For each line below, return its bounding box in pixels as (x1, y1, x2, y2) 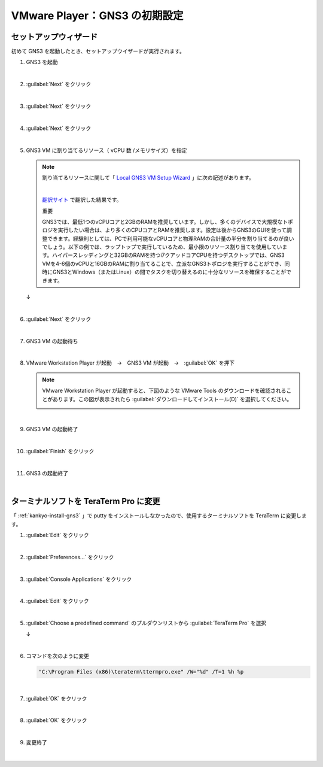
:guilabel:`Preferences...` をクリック (26, 553, 114, 560)
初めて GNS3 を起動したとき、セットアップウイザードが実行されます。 (11, 48, 185, 55)
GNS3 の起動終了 (26, 469, 69, 477)
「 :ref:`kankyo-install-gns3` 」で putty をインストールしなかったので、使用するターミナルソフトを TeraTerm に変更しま (11, 512, 307, 519)
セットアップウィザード (11, 32, 98, 42)
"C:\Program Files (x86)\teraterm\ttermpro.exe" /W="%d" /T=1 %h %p (38, 668, 244, 675)
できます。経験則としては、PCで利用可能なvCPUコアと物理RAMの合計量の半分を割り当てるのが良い (47, 235, 294, 242)
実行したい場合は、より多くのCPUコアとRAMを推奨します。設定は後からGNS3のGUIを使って (57, 226, 287, 234)
